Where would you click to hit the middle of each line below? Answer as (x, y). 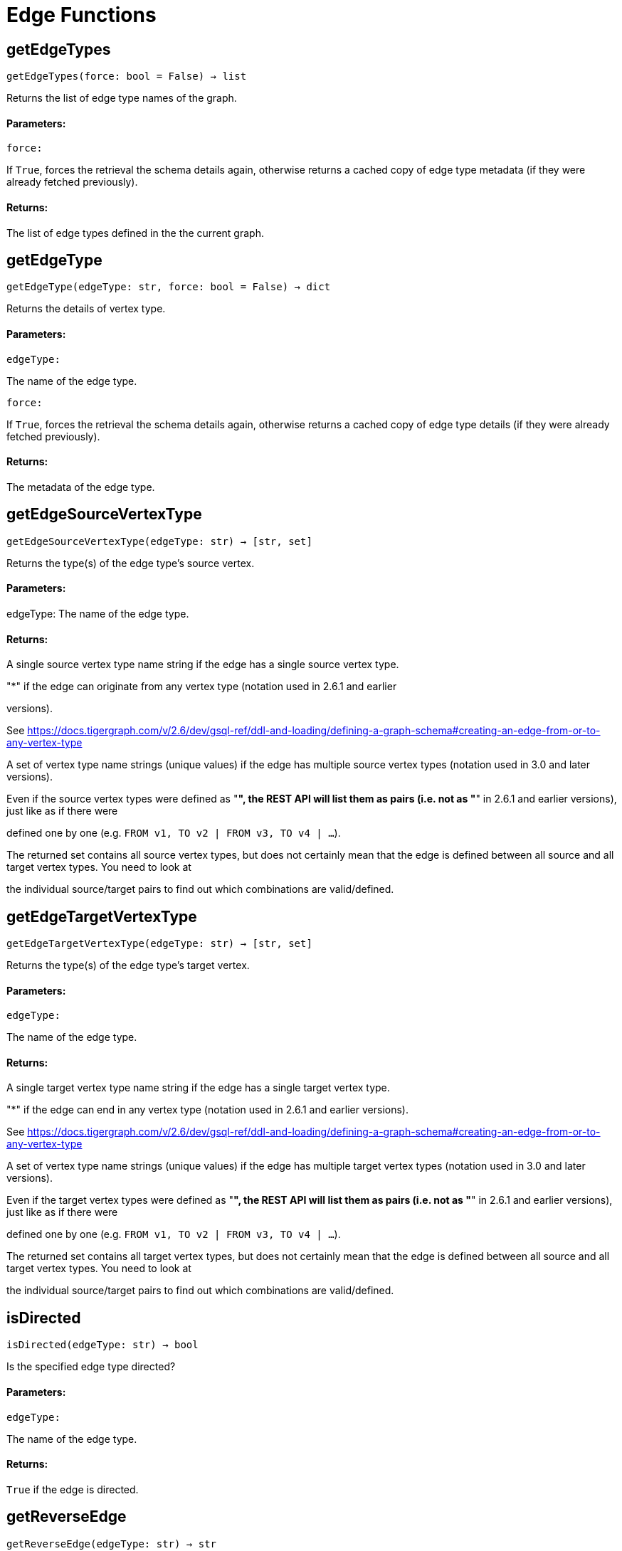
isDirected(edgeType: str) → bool (102, 1345)
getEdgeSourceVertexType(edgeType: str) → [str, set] (159, 541)
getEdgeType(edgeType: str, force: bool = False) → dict (169, 287)
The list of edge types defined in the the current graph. (135, 233)
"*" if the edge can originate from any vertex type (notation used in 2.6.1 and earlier (202, 687)
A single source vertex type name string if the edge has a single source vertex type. (203, 665)
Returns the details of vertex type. (86, 309)
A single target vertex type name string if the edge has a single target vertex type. (198, 1088)
